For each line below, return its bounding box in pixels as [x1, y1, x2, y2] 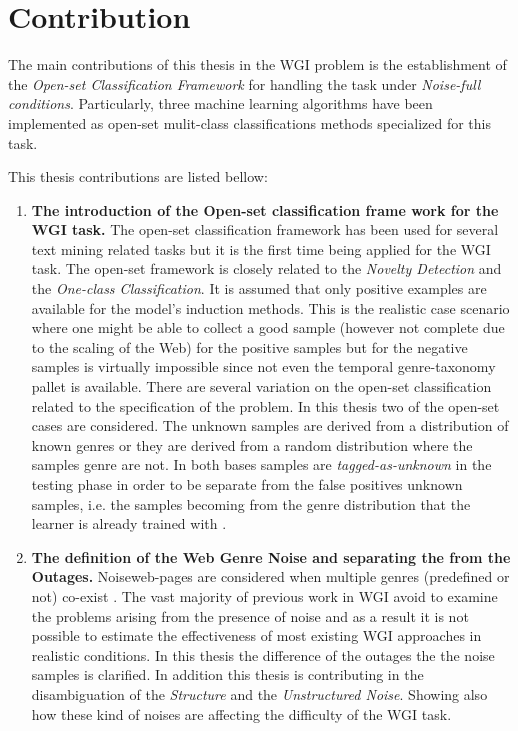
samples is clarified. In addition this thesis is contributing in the [31, 664, 424, 685]
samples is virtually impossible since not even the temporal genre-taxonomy [31, 356, 496, 377]
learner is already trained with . [31, 513, 227, 534]
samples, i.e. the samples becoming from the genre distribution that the [31, 493, 471, 514]
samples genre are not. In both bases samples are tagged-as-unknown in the [31, 454, 492, 475]
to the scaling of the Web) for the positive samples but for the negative [31, 336, 468, 357]
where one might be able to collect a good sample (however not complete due [31, 317, 505, 338]
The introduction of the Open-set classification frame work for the [31, 199, 499, 220]
